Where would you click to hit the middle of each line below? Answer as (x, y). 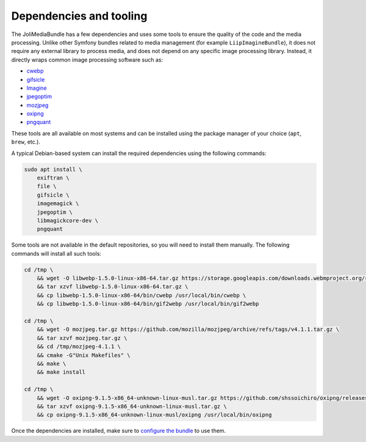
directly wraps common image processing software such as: (87, 60)
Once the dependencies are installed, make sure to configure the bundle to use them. (119, 431)
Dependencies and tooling (79, 16)
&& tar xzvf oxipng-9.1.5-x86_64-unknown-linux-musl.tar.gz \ (132, 406)
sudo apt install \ (53, 169)
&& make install (61, 372)
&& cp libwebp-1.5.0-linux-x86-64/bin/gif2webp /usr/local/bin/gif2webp (148, 304)
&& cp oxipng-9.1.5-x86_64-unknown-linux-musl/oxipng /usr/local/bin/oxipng (154, 415)
